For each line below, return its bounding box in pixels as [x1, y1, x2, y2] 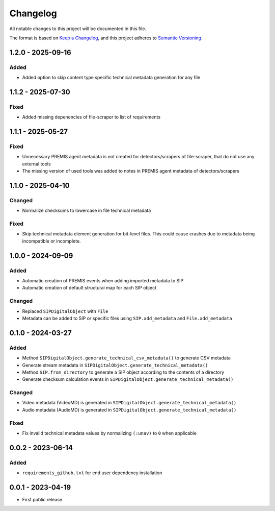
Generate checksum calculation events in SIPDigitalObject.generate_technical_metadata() [22, 376, 234, 382]
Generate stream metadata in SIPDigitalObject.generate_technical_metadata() [22, 362, 208, 368]
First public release [22, 497, 63, 503]
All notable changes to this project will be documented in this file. [9, 26, 147, 32]
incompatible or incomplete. [22, 238, 81, 244]
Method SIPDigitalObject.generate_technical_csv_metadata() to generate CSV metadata [22, 355, 231, 361]
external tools [22, 161, 51, 167]
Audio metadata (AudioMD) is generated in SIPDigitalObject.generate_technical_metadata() [22, 406, 237, 413]
